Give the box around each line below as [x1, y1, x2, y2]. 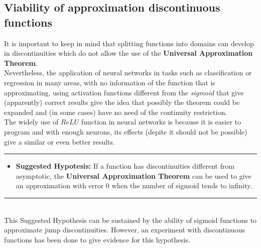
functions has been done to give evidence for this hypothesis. [4, 234, 191, 244]
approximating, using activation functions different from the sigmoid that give [4, 87, 244, 97]
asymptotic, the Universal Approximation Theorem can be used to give [16, 170, 251, 181]
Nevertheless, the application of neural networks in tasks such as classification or [4, 67, 252, 78]
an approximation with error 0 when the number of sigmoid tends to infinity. [16, 180, 252, 191]
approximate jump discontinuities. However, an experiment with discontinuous [4, 224, 245, 235]
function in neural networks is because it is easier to [81, 116, 241, 127]
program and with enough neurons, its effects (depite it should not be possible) [4, 126, 247, 137]
